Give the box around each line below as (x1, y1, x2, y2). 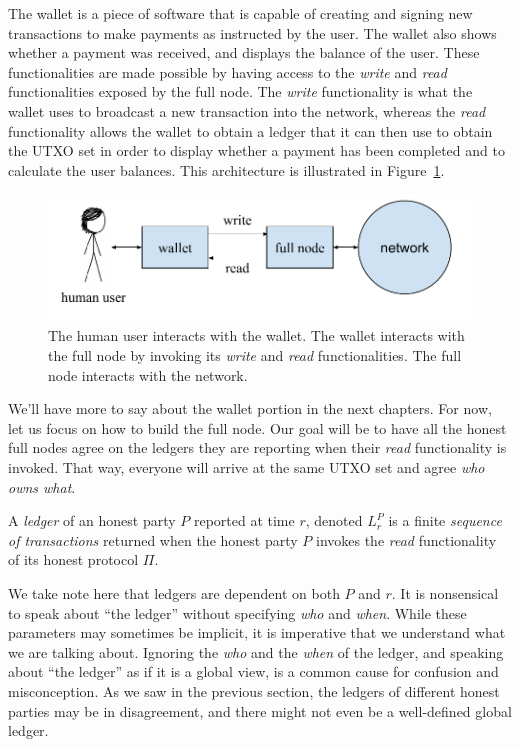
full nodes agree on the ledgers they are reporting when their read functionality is (8, 437, 507, 458)
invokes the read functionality (315, 529, 497, 550)
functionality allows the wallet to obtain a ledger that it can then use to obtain (8, 120, 493, 141)
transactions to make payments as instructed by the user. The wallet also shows (8, 22, 497, 43)
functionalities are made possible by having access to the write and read (8, 61, 447, 82)
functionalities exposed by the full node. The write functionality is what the (8, 81, 473, 102)
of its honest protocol (8, 549, 139, 570)
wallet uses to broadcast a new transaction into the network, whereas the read (8, 100, 486, 121)
